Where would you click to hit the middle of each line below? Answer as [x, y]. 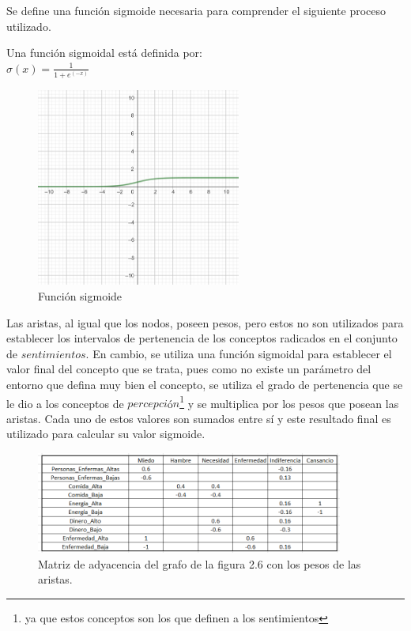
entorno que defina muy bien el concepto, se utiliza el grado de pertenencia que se [205, 385]
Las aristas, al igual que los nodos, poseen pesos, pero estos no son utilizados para [205, 322]
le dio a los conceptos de [65, 403]
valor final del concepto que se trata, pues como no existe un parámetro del [189, 369]
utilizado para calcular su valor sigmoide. [106, 434]
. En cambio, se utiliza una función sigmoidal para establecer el [239, 353]
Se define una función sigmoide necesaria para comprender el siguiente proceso [196, 10]
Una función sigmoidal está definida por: [104, 53]
